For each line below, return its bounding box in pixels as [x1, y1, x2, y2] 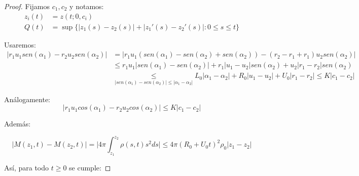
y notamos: [69, 1, 104, 11]
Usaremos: [4, 39, 36, 50]
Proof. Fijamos [4, 1, 50, 11]
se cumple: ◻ [69, 162, 111, 173]
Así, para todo [4, 162, 49, 173]
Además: [4, 118, 31, 129]
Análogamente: [4, 94, 50, 104]
